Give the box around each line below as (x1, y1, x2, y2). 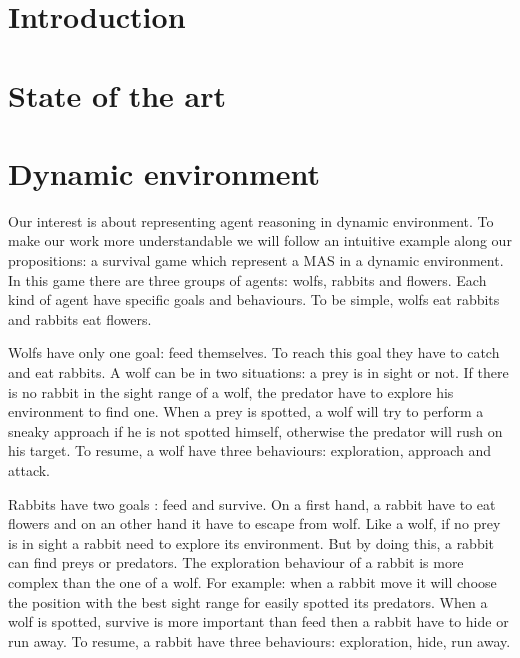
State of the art (8, 74, 227, 115)
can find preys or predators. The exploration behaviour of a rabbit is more (8, 552, 464, 573)
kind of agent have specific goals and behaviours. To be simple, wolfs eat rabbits (8, 289, 500, 310)
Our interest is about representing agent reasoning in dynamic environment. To (8, 210, 494, 231)
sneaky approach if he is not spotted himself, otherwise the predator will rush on (8, 420, 503, 441)
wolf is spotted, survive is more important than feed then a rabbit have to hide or (8, 611, 509, 632)
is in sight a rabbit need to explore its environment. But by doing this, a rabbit (8, 532, 495, 553)
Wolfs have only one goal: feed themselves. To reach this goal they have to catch (8, 342, 500, 363)
